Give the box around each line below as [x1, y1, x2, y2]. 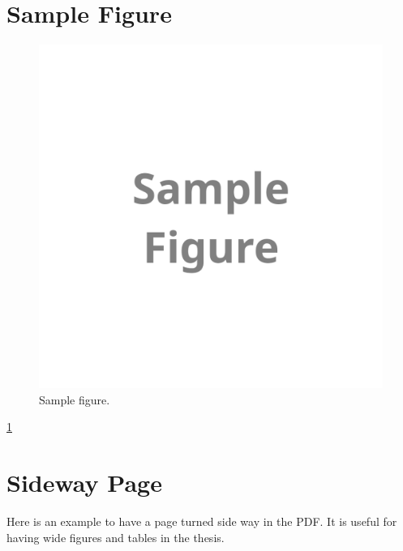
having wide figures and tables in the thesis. [6, 528, 225, 545]
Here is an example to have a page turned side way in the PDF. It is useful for [6, 513, 397, 530]
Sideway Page [6, 466, 162, 499]
